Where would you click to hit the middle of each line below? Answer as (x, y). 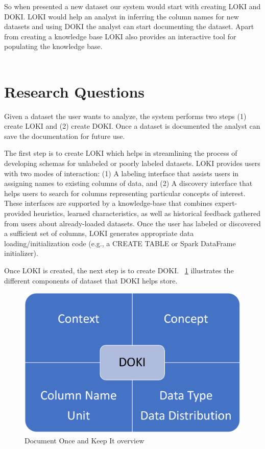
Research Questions (75, 91)
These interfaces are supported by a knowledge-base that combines (109, 203)
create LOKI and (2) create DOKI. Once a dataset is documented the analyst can (132, 126)
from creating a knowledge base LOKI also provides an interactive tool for (120, 36)
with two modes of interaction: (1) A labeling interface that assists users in (122, 173)
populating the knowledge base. (53, 46)
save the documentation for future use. (65, 136)
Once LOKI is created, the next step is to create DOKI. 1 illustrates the (119, 270)
